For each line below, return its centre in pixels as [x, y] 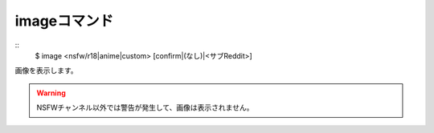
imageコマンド [64, 21]
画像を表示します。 [46, 71]
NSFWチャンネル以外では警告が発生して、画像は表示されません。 [145, 107]
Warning [51, 93]
